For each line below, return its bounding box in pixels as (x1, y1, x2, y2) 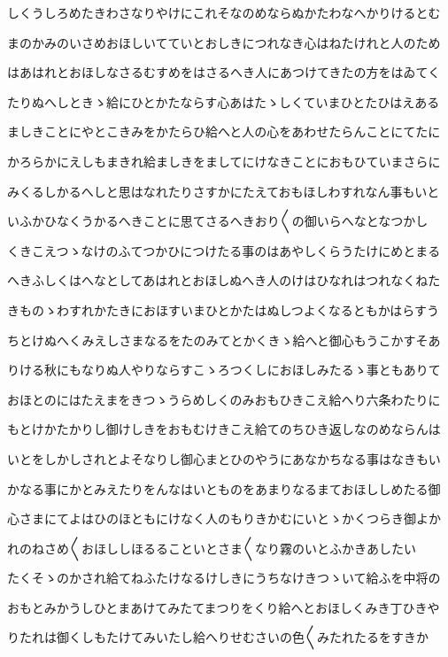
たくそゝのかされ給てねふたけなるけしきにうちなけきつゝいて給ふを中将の (7, 568, 441, 587)
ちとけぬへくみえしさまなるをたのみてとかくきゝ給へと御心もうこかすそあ (7, 330, 441, 349)
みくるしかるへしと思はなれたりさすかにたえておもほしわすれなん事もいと (7, 182, 440, 200)
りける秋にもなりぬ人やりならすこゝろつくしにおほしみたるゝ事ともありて (7, 360, 441, 379)
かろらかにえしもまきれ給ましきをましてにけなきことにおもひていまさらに (7, 151, 441, 170)
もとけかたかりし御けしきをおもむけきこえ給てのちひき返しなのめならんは (7, 420, 441, 438)
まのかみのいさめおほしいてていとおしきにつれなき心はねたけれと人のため (7, 33, 441, 51)
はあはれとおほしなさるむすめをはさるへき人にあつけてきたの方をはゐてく (7, 63, 441, 81)
